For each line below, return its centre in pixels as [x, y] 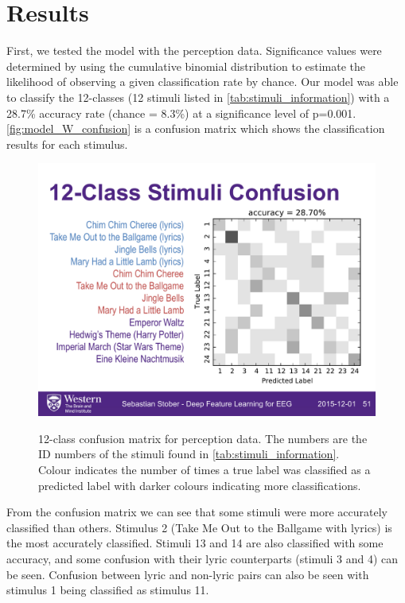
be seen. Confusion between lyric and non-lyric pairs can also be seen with [188, 574]
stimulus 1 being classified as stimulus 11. [108, 590]
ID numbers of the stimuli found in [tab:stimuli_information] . [189, 454]
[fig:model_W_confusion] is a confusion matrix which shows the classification [196, 128]
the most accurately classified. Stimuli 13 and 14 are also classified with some [195, 543]
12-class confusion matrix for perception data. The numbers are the [203, 438]
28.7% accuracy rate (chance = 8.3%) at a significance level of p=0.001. [181, 113]
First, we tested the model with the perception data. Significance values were [194, 51]
